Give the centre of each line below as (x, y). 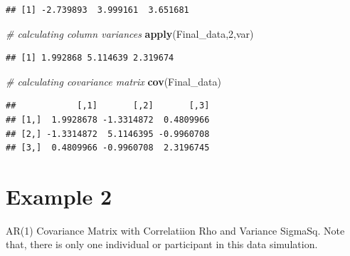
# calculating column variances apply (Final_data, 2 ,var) (130, 33)
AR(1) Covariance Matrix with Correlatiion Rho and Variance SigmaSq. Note (175, 230)
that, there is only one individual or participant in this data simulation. (162, 244)
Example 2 (59, 196)
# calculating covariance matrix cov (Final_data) (114, 81)
